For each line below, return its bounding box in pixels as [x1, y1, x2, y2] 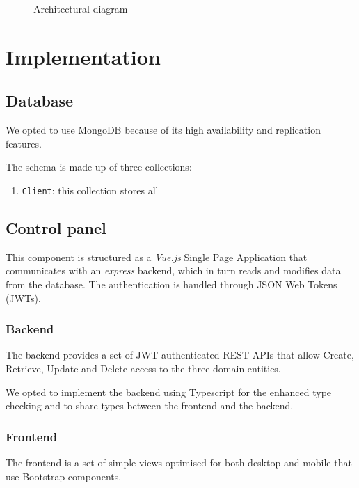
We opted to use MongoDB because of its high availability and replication [6, 123, 321, 137]
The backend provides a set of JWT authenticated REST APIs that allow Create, [6, 347, 354, 362]
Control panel [6, 217, 106, 238]
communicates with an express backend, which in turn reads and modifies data [6, 263, 341, 278]
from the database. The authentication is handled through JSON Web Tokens [6, 277, 337, 291]
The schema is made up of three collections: [6, 159, 192, 174]
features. [6, 136, 42, 150]
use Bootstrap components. [6, 469, 122, 483]
